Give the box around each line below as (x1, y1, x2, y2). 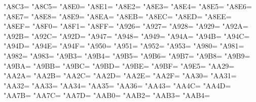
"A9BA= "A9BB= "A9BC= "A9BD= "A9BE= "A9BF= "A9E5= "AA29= (4, 60, 235, 71)
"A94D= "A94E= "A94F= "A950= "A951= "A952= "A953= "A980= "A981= (4, 40, 244, 51)
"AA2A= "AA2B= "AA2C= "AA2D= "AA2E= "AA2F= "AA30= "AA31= (4, 70, 237, 81)
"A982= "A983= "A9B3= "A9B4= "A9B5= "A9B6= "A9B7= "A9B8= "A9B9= (4, 50, 250, 61)
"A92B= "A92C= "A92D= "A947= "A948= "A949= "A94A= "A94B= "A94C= (4, 30, 250, 41)
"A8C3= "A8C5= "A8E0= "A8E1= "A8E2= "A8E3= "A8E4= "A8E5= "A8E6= (4, 1, 252, 11)
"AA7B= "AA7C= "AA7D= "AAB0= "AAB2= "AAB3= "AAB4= (4, 90, 210, 100)
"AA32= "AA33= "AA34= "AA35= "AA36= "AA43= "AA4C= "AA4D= (4, 80, 231, 90)
